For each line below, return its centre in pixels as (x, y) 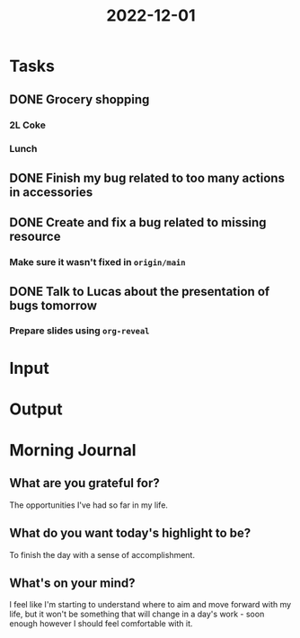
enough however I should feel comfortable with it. (101, 624)
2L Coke (28, 125)
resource (35, 237)
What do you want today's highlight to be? (130, 533)
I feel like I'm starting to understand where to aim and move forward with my (150, 605)
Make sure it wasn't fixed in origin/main (97, 262)
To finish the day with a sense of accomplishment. (102, 554)
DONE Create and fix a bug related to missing (138, 222)
